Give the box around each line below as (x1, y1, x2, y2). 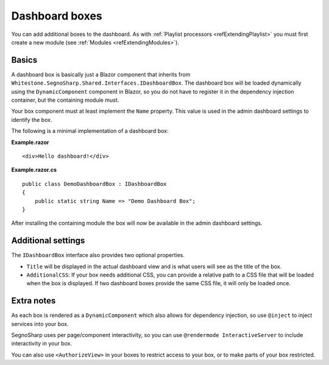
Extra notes (11, 296, 56, 306)
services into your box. (11, 320, 69, 327)
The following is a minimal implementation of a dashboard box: (11, 127, 169, 135)
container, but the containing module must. (11, 96, 119, 104)
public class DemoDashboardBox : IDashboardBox (22, 180, 167, 187)
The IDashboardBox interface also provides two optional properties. (11, 252, 185, 259)
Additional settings (11, 235, 85, 246)
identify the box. (11, 116, 52, 123)
